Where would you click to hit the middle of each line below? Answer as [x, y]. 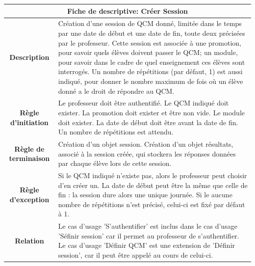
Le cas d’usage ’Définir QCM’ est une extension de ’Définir [147, 245]
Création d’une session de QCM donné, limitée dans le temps [150, 23]
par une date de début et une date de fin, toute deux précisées [152, 33]
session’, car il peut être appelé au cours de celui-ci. [136, 255]
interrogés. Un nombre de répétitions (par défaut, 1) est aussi [150, 71]
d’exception [29, 199]
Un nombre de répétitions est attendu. [116, 132]
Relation [29, 240]
